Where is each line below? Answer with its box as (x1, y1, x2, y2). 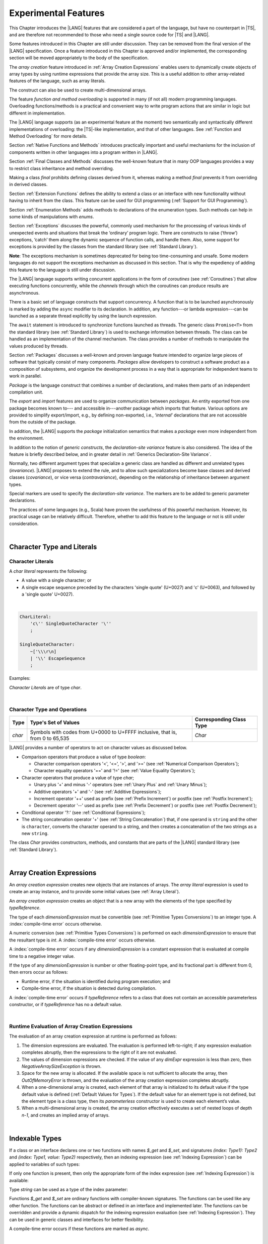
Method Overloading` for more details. (9, 133, 88, 139)
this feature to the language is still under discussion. (9, 267, 116, 273)
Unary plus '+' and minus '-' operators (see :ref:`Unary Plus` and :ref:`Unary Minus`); (34, 782, 207, 788)
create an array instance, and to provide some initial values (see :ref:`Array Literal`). (9, 889, 180, 895)
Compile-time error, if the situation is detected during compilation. (21, 985, 157, 991)
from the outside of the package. (9, 419, 76, 425)
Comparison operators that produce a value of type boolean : (21, 754, 146, 760)
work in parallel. (9, 373, 42, 379)
